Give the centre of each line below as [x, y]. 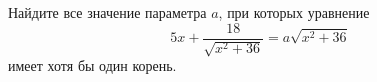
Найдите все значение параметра [107, 12]
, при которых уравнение [294, 12]
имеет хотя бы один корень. [92, 65]
